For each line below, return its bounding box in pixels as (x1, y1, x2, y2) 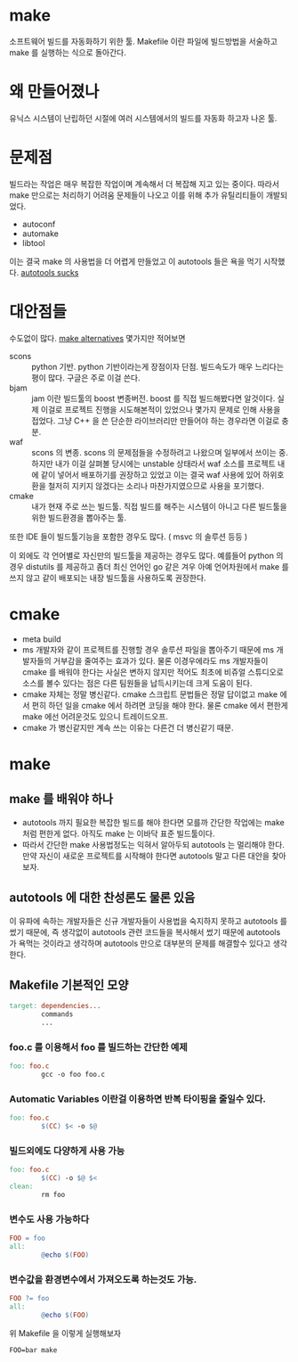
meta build (21, 634, 61, 644)
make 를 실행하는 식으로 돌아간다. (9, 46, 126, 58)
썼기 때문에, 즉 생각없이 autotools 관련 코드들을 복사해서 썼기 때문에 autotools (9, 926, 281, 937)
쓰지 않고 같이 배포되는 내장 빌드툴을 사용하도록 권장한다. (9, 572, 206, 583)
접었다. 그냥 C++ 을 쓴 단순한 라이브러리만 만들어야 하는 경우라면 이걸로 (31, 415, 280, 426)
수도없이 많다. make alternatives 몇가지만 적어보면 (9, 332, 186, 343)
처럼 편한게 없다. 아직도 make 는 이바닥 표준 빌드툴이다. (21, 828, 215, 839)
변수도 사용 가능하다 (9, 1213, 90, 1226)
